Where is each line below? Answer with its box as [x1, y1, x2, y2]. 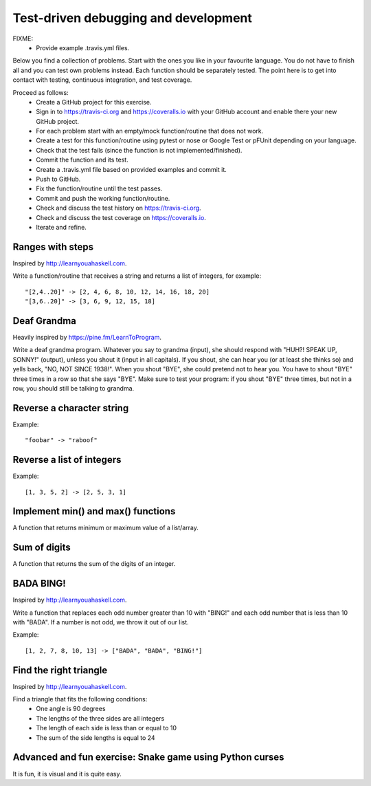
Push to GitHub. [36, 175, 81, 184]
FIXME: [12, 34, 34, 43]
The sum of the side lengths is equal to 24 [36, 733, 155, 742]
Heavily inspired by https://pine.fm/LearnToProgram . [12, 333, 161, 341]
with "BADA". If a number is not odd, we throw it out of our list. [12, 618, 189, 626]
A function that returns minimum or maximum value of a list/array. [12, 523, 199, 532]
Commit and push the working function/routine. [36, 194, 170, 202]
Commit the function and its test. [36, 155, 128, 164]
